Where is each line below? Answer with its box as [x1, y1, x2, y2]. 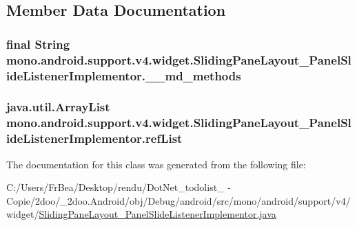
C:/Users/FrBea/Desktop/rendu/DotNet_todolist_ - [6, 180, 231, 194]
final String [6, 35, 70, 52]
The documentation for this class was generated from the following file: [6, 157, 306, 171]
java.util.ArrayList [6, 98, 110, 115]
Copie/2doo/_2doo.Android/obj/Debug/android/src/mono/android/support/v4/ [6, 193, 351, 207]
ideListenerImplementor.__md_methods [6, 67, 241, 84]
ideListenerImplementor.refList [6, 130, 183, 147]
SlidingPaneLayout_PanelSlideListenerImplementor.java [39, 207, 276, 221]
